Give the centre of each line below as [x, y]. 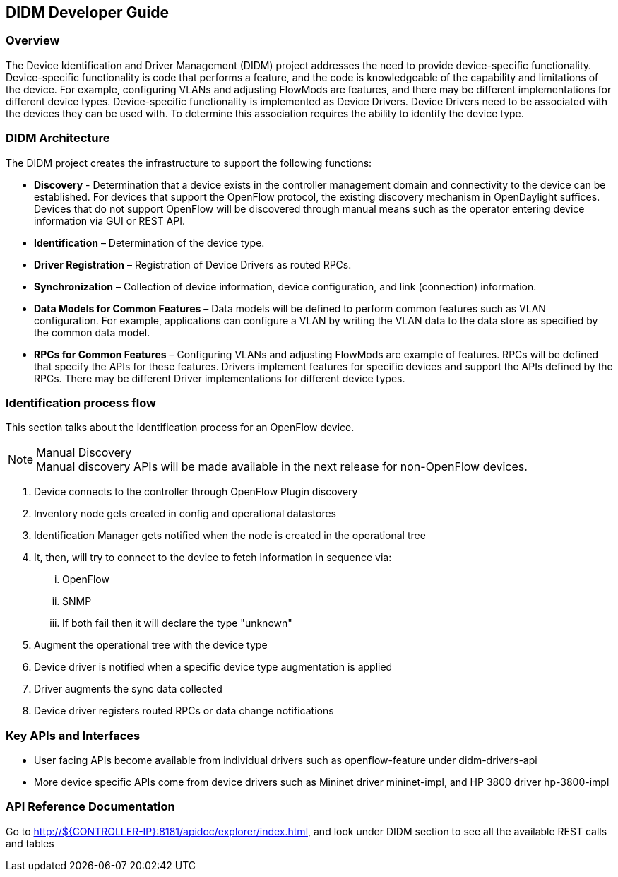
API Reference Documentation [90, 807]
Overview [33, 41]
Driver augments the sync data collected [128, 689]
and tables [30, 843]
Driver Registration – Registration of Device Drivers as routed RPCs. [193, 264]
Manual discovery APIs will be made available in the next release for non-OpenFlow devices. [282, 467]
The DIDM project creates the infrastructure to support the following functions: [189, 163]
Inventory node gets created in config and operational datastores [185, 514]
